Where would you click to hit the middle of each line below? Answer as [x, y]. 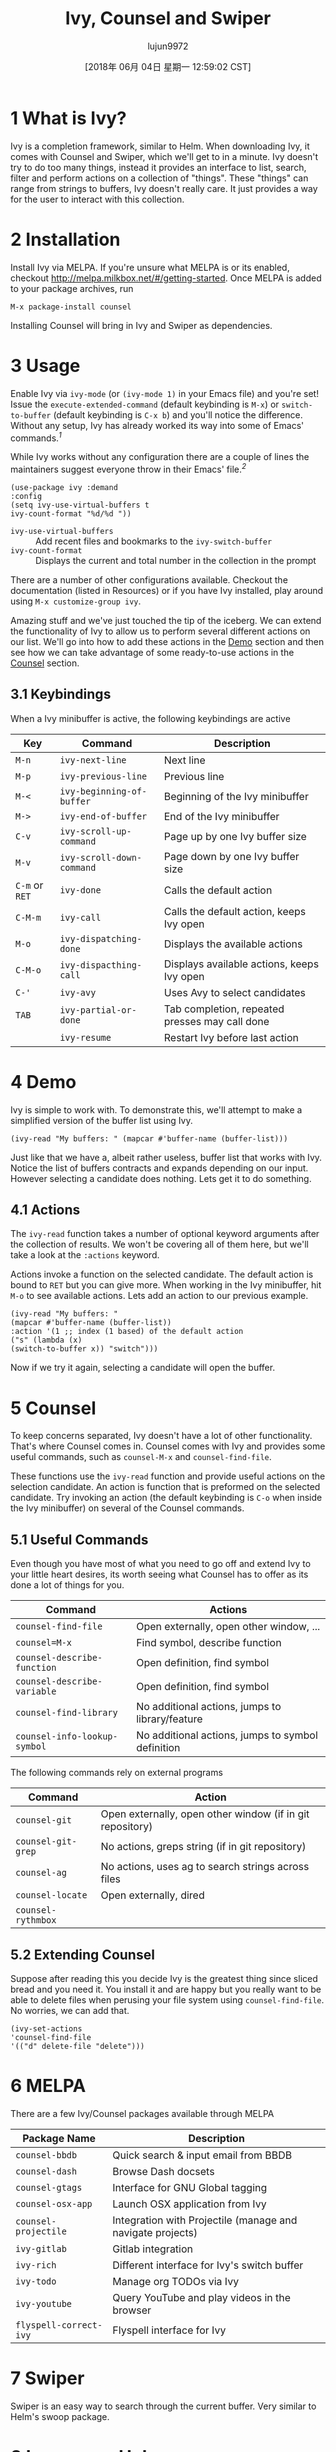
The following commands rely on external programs [116, 1773]
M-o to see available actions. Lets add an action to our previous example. [159, 1296]
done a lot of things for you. [67, 1585]
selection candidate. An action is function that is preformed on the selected [165, 1487]
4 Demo [43, 1081]
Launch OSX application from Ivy [189, 2204]
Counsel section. [45, 663]
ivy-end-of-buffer [103, 816]
